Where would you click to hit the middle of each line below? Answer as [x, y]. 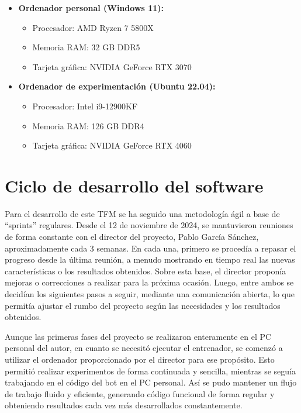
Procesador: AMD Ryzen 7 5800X [93, 27]
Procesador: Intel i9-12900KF [85, 106]
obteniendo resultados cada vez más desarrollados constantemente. [124, 405]
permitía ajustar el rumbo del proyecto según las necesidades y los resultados [143, 305]
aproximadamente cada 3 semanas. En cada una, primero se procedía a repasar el [150, 248]
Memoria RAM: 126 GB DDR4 [88, 125]
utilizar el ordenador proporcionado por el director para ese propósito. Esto [140, 359]
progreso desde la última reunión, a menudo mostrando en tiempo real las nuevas [150, 259]
